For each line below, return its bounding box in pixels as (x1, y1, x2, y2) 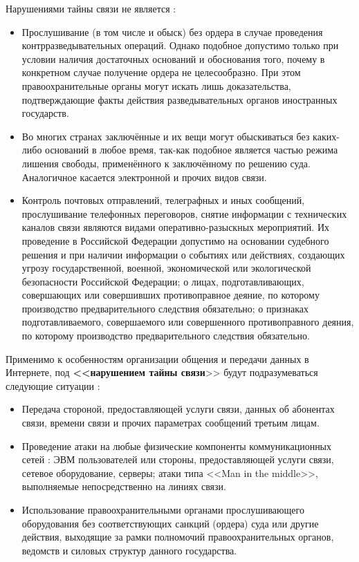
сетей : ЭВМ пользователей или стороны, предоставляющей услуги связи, (21, 452, 334, 467)
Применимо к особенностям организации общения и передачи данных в (6, 351, 309, 366)
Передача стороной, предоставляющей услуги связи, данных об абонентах (21, 402, 335, 416)
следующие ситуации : (6, 378, 100, 393)
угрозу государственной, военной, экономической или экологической (21, 261, 311, 275)
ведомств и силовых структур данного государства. (21, 543, 237, 557)
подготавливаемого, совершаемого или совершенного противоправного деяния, (21, 315, 354, 329)
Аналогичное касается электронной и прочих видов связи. (21, 169, 267, 184)
